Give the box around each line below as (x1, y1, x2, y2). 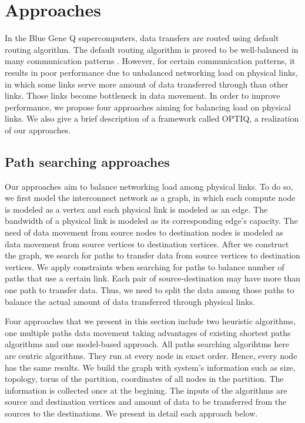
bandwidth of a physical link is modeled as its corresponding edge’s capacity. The (5, 214, 298, 227)
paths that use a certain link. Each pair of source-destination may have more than (5, 272, 301, 284)
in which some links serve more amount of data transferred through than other (5, 78, 289, 90)
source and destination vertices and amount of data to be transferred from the (5, 395, 287, 408)
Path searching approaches (5, 152, 170, 170)
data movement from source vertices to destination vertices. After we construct (5, 237, 289, 250)
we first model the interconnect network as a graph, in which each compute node (5, 192, 296, 204)
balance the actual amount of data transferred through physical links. (5, 295, 255, 307)
